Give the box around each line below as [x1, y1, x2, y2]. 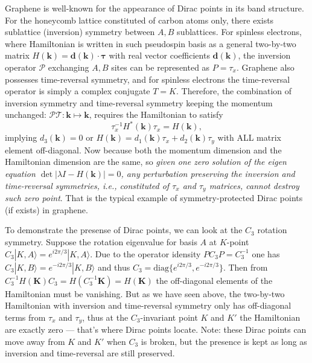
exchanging [48, 60, 89, 73]
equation [5, 167, 36, 180]
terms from [5, 310, 46, 323]
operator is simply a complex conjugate [5, 85, 150, 97]
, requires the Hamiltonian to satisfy [89, 108, 223, 121]
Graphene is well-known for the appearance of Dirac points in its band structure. [5, 2, 304, 14]
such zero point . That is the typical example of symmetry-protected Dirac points [5, 191, 303, 204]
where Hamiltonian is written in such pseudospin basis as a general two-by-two [5, 37, 296, 50]
